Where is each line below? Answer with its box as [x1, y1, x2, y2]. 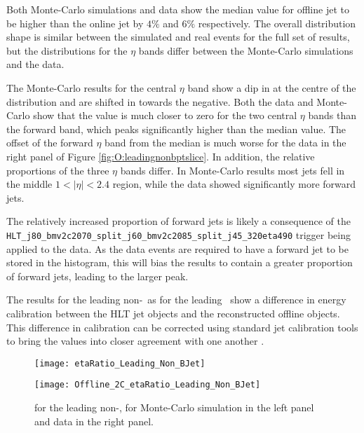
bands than [308, 108, 356, 123]
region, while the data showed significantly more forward [112, 177, 356, 191]
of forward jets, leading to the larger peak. [6, 268, 189, 283]
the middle [6, 177, 53, 191]
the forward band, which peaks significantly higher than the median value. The [6, 121, 346, 136]
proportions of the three [6, 163, 109, 177]
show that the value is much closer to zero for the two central [33, 108, 297, 123]
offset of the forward [6, 135, 93, 150]
